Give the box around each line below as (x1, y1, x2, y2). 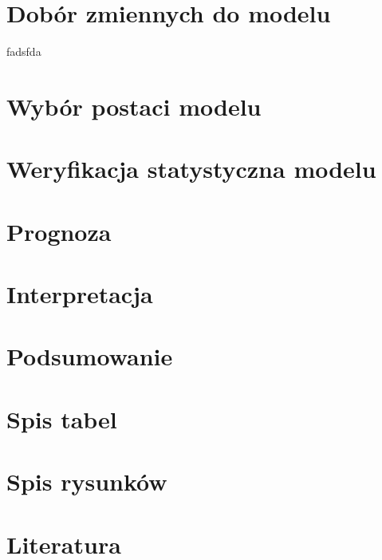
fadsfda (6, 43, 41, 60)
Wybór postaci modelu (6, 89, 262, 122)
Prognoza (6, 215, 112, 247)
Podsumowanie (6, 340, 173, 373)
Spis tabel (6, 402, 117, 435)
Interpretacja (6, 278, 153, 310)
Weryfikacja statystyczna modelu (6, 152, 376, 185)
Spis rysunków (6, 465, 167, 498)
